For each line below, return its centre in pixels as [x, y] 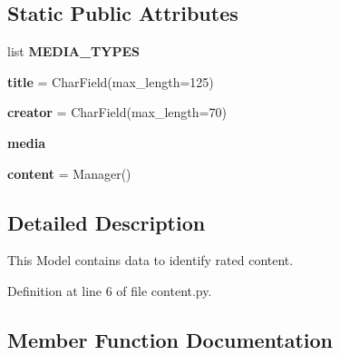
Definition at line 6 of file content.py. [110, 290]
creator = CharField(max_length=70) [117, 112]
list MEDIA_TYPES [73, 51]
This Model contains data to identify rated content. [151, 260]
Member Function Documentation [170, 339]
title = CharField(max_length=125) [111, 81]
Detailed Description [107, 222]
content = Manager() [69, 173]
